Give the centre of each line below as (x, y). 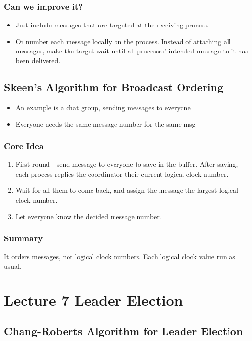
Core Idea (24, 145)
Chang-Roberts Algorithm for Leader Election (124, 331)
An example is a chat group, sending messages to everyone (103, 107)
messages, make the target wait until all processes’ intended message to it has (132, 51)
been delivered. (38, 60)
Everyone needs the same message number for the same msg (105, 124)
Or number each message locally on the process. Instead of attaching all (123, 41)
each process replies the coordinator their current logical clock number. (122, 173)
